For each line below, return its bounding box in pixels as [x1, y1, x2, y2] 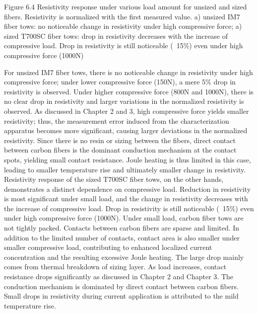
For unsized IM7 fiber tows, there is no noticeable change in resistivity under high [4, 67, 253, 77]
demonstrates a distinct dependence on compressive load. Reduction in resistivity [4, 183, 251, 194]
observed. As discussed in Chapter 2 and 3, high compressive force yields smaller [4, 105, 249, 116]
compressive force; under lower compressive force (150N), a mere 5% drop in [4, 77, 236, 87]
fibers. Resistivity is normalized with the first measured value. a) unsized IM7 [4, 11, 240, 21]
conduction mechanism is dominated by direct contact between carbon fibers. [4, 281, 239, 291]
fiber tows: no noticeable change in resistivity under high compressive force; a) [4, 21, 242, 31]
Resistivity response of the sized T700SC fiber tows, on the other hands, [4, 174, 224, 184]
